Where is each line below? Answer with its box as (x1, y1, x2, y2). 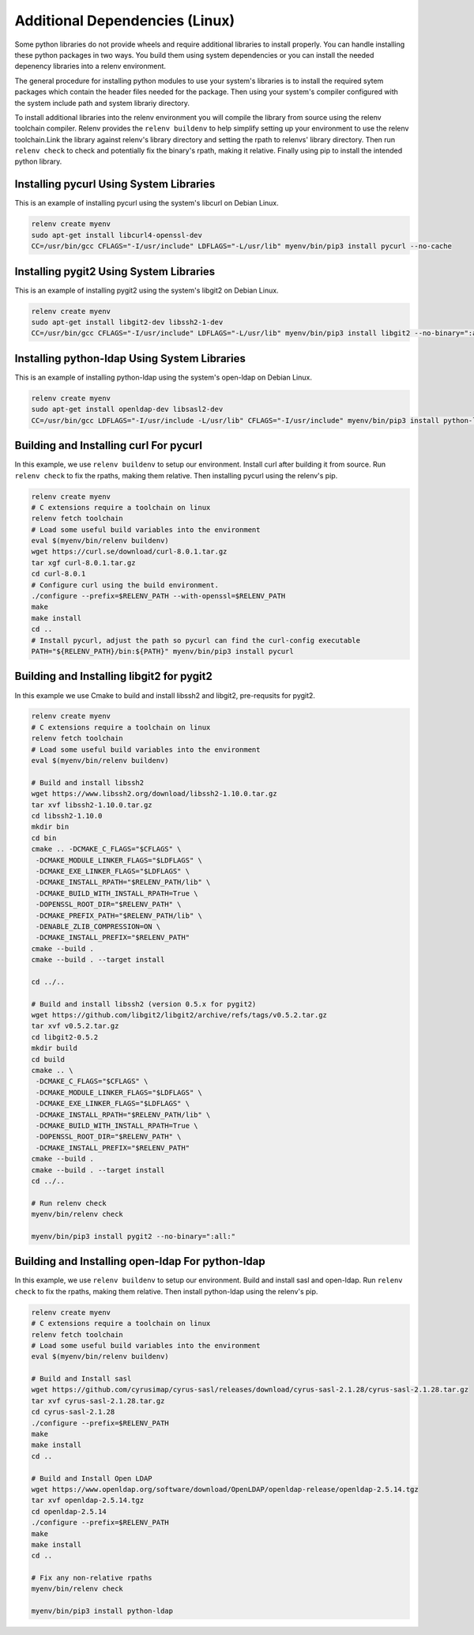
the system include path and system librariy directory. (14, 98, 190, 108)
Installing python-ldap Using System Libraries (14, 352, 246, 365)
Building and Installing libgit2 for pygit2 (14, 670, 213, 683)
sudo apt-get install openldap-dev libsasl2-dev (31, 405, 224, 414)
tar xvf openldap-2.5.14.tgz (31, 1496, 145, 1505)
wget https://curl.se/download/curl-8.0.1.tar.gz (31, 547, 228, 557)
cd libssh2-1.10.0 (31, 811, 103, 820)
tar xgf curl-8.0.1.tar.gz (31, 558, 136, 567)
